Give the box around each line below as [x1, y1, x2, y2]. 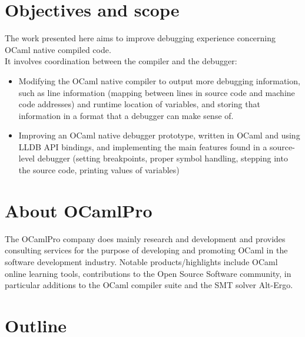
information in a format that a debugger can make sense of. [18, 109, 234, 121]
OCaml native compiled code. [5, 43, 111, 55]
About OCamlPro [5, 198, 152, 222]
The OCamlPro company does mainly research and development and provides [5, 232, 286, 245]
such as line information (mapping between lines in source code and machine [18, 86, 295, 98]
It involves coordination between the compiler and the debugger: [5, 55, 237, 67]
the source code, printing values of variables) [18, 164, 180, 176]
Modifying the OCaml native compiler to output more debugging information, [18, 74, 300, 87]
